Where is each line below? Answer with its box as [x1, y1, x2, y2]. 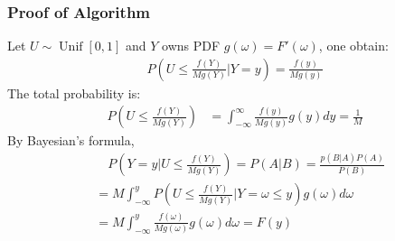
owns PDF [162, 36, 221, 55]
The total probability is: [7, 83, 141, 102]
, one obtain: [318, 36, 389, 55]
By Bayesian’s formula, [7, 131, 135, 150]
